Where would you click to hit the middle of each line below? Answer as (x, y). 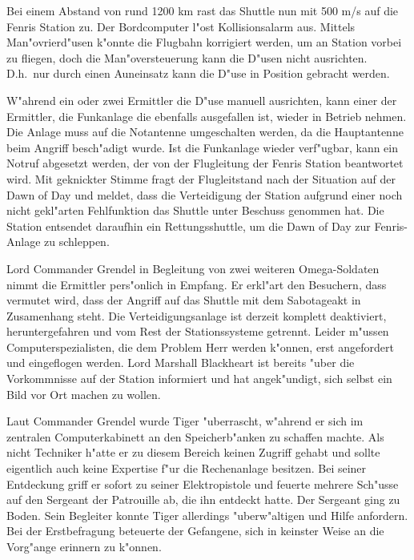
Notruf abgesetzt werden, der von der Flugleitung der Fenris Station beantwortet (205, 163)
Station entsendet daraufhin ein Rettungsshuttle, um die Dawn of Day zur (189, 226)
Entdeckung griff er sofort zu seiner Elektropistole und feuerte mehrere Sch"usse (203, 483)
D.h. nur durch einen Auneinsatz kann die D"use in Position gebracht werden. (198, 73)
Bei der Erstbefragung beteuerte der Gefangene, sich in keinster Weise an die (195, 531)
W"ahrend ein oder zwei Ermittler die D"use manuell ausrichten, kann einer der (202, 100)
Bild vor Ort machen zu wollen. (84, 394)
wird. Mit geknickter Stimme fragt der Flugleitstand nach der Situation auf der (201, 178)
